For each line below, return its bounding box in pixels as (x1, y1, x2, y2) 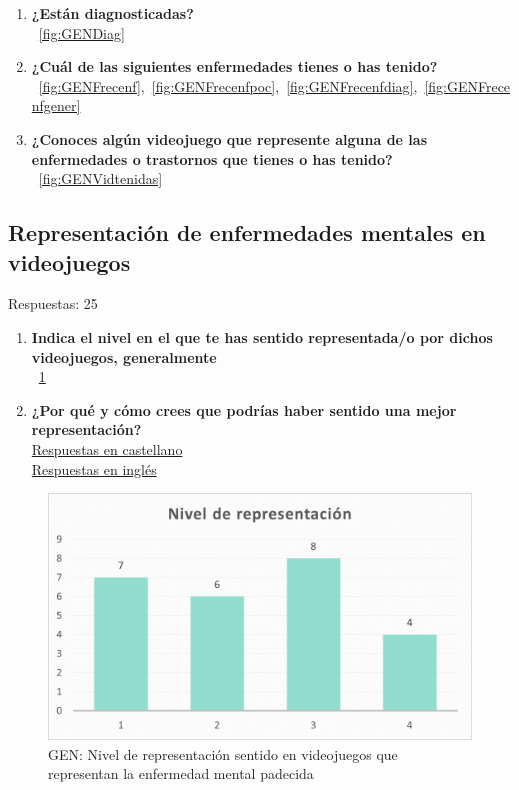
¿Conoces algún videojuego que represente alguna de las (31, 128, 428, 149)
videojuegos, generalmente (31, 346, 217, 367)
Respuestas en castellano (31, 438, 183, 459)
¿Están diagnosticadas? (31, 3, 194, 23)
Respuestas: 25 (8, 293, 98, 314)
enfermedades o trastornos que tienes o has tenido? (31, 148, 393, 169)
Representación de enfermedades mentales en (8, 217, 486, 248)
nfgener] (31, 95, 81, 116)
